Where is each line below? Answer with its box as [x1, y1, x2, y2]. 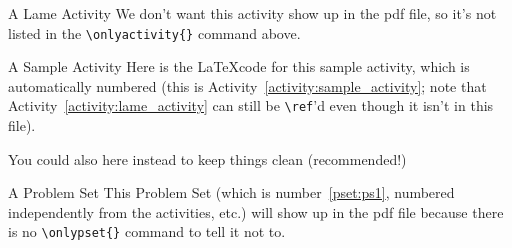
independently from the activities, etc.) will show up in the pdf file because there [8, 201, 504, 222]
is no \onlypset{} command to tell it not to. [8, 221, 286, 242]
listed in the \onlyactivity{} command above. [8, 22, 301, 43]
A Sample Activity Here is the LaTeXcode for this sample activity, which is [8, 56, 470, 77]
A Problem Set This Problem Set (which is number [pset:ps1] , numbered [8, 182, 455, 203]
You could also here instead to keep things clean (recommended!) [8, 148, 407, 169]
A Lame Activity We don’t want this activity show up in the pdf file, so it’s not [8, 3, 497, 23]
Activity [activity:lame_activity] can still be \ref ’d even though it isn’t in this [8, 95, 494, 116]
